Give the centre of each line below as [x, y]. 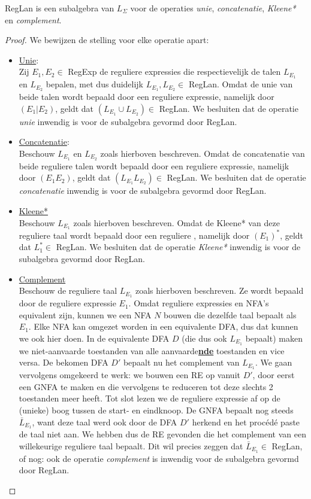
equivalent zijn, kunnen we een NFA [85, 314]
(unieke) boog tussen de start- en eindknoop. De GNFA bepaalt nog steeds [156, 410]
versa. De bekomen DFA [64, 362]
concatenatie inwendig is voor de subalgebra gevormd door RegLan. [143, 191]
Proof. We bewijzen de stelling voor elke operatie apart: [107, 40]
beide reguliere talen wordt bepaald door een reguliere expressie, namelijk [154, 165]
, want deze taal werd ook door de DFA [105, 422]
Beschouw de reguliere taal [68, 290]
